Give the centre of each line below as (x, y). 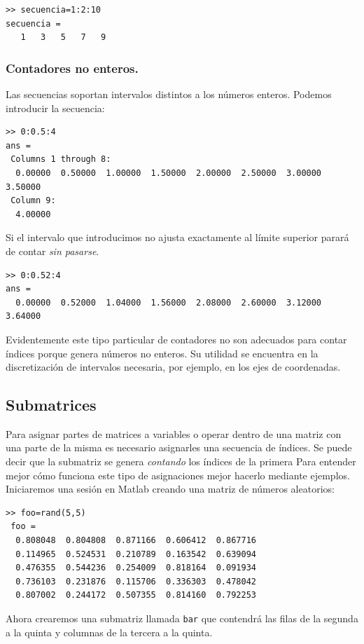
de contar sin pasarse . (52, 251)
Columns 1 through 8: (61, 159)
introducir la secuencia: (55, 108)
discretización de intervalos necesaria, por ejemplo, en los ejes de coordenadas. (173, 367)
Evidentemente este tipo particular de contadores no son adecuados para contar (176, 339)
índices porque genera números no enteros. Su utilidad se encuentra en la (162, 353)
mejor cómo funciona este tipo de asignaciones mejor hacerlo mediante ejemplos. (178, 475)
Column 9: (33, 201)
